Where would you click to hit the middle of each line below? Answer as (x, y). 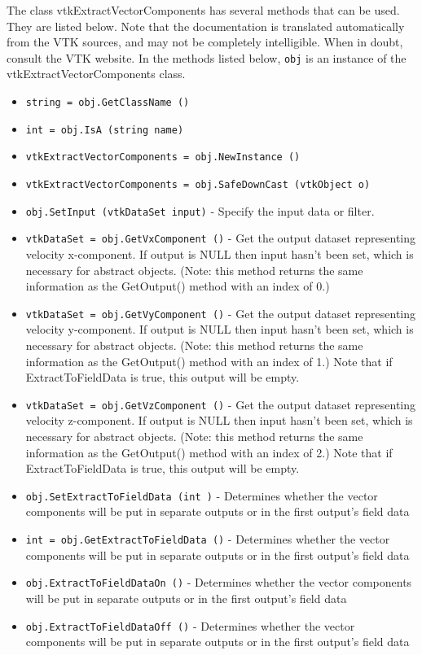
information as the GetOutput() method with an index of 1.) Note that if (209, 361)
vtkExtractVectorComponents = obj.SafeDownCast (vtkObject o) (198, 185)
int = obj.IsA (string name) (105, 130)
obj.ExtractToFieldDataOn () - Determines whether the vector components (219, 582)
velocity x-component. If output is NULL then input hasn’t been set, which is (220, 253)
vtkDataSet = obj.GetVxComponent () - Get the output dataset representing (221, 238)
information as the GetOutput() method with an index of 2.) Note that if (209, 452)
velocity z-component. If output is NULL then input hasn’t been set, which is (219, 420)
